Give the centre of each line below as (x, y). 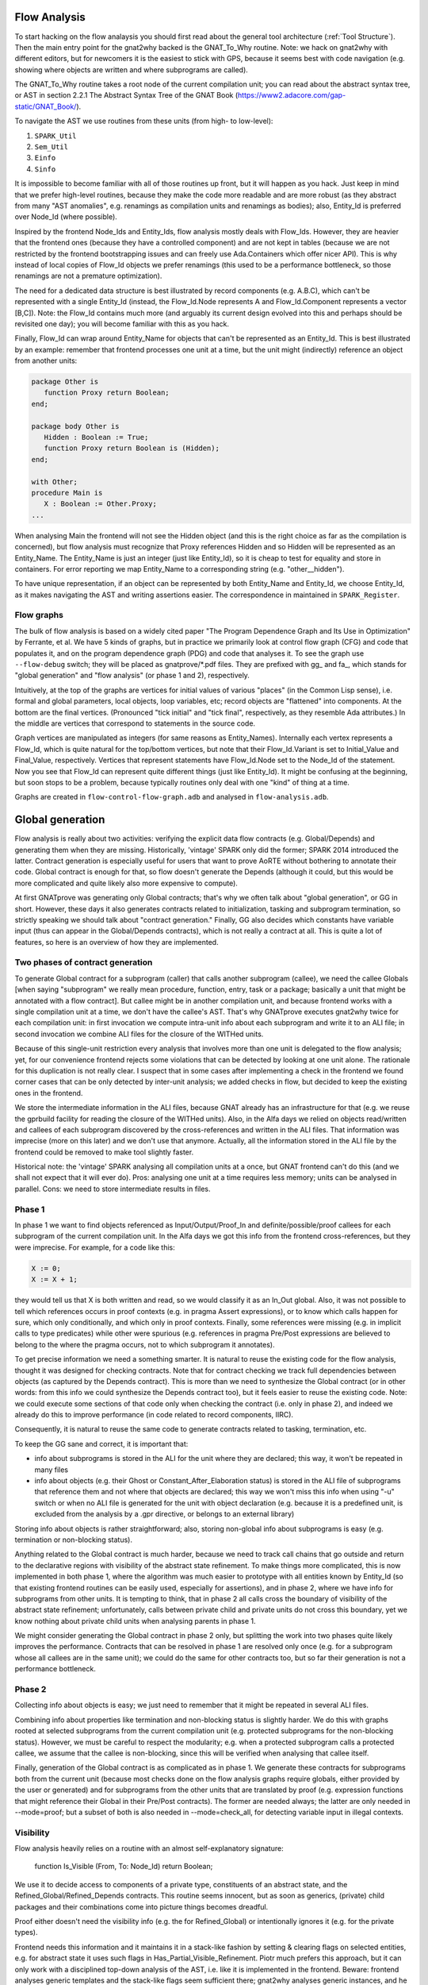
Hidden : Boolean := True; (96, 437)
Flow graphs (39, 615)
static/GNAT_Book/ (46, 106)
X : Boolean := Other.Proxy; (101, 504)
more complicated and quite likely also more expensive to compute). (126, 883)
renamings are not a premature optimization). (88, 276)
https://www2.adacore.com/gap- (292, 95)
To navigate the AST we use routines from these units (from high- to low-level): (144, 121)
